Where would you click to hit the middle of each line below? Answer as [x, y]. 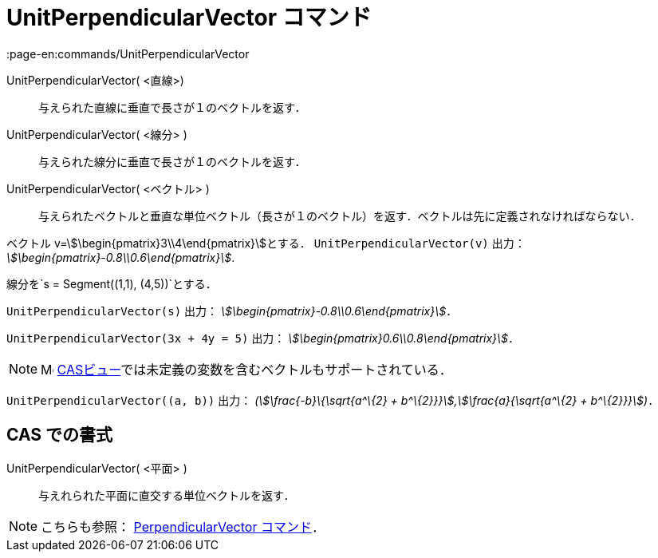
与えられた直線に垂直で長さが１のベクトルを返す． [172, 107]
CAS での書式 [60, 435]
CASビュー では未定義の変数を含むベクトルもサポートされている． [254, 369]
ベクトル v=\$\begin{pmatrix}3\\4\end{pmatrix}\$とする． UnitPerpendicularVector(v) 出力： [266, 243]
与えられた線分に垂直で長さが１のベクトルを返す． [172, 161]
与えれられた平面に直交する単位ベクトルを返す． [167, 495]
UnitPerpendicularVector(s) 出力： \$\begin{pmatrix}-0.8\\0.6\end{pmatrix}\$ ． [232, 311]
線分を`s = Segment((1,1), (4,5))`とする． [112, 283]
